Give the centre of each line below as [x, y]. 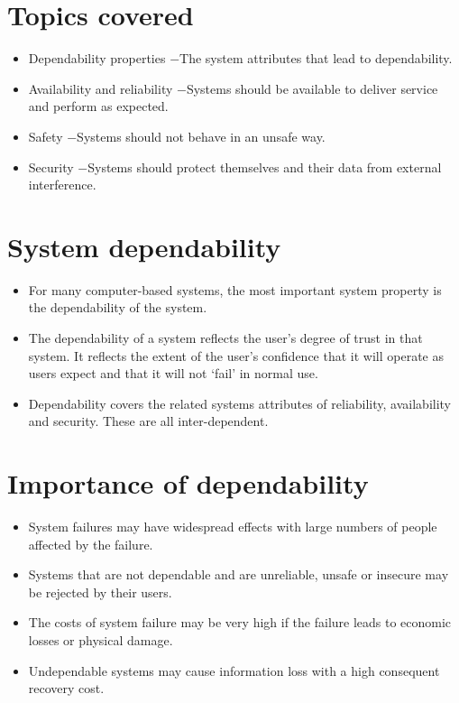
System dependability [144, 246]
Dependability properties [97, 58]
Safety [46, 136]
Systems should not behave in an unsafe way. [201, 136]
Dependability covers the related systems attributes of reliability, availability [239, 403]
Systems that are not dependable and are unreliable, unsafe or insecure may [239, 574]
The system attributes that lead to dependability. [316, 58]
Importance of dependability [188, 483]
